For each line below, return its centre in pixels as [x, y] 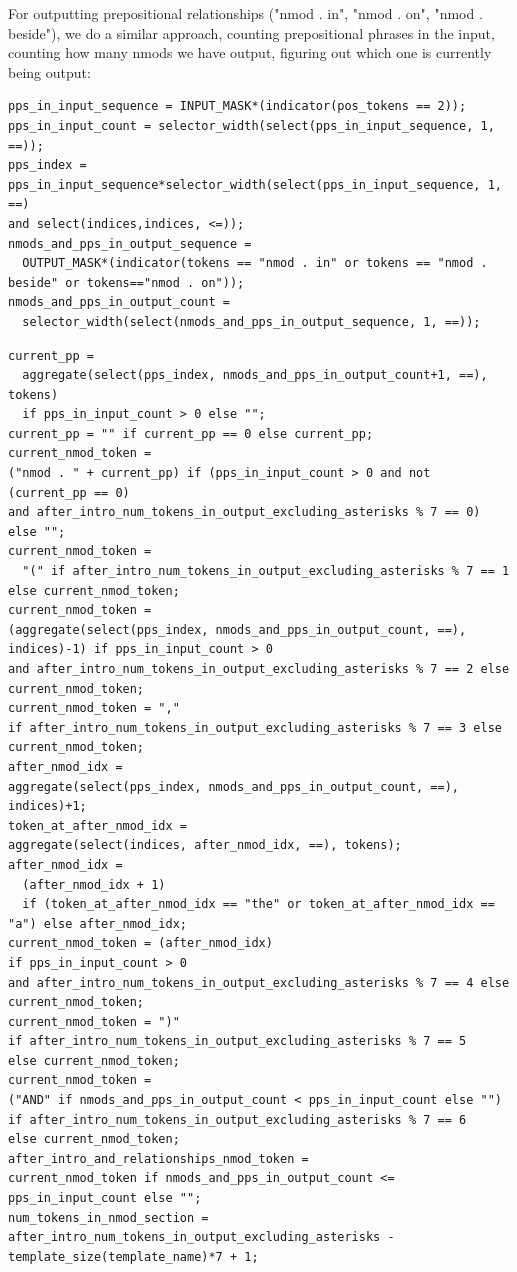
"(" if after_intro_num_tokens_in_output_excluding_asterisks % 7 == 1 [266, 571]
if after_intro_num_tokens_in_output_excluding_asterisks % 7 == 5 [237, 1041]
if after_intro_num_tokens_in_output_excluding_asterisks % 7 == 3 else [255, 727]
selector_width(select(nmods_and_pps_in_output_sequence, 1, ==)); [251, 321]
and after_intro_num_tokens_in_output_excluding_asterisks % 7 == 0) [244, 512]
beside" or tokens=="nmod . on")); [126, 282]
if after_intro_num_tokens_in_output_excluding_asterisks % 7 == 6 [237, 1119]
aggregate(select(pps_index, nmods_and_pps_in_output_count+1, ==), [255, 375]
